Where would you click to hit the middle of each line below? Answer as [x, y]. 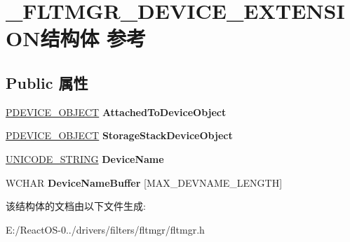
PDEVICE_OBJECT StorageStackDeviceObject [119, 135]
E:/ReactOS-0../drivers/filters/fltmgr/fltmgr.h [105, 229]
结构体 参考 [93, 38]
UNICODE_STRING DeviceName [85, 158]
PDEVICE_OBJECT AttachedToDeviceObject [116, 112]
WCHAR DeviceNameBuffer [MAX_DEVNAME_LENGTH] [144, 182]
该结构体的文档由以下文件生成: [76, 206]
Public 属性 [47, 82]
